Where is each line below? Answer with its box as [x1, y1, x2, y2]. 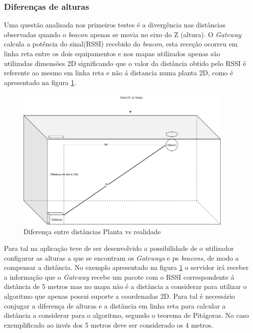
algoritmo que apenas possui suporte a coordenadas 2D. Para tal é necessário [4, 290, 235, 301]
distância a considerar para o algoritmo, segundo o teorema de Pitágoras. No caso [4, 310, 249, 320]
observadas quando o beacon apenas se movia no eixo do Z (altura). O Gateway [4, 29, 241, 39]
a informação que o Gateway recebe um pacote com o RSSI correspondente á [4, 271, 234, 282]
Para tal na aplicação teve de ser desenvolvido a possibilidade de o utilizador [4, 243, 234, 253]
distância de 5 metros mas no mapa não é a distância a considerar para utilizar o [4, 281, 247, 291]
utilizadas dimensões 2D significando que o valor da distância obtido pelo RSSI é [4, 58, 246, 68]
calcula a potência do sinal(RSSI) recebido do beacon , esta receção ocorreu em [4, 39, 238, 49]
